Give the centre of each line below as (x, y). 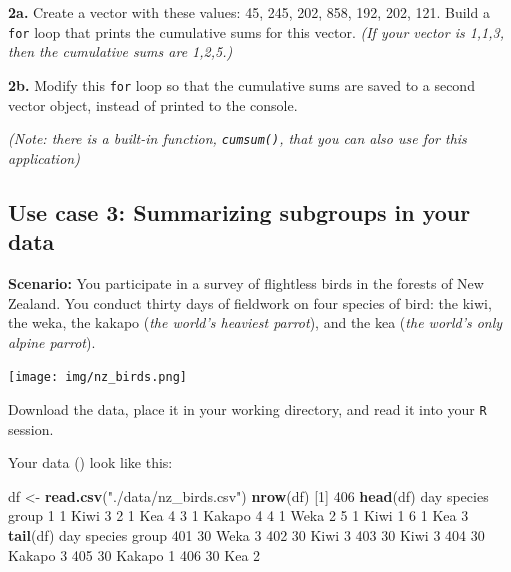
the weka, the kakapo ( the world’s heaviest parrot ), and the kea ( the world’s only (255, 322)
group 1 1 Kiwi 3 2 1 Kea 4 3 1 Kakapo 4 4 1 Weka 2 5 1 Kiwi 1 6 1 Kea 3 (238, 515)
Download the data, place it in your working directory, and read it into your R (247, 408)
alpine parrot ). (52, 341)
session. (31, 428)
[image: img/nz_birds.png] (97, 377)
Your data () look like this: (90, 462)
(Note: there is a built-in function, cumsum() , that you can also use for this (237, 138)
